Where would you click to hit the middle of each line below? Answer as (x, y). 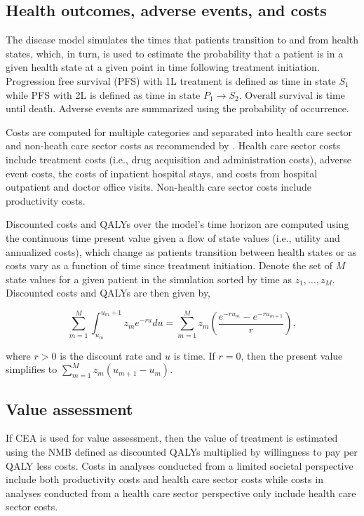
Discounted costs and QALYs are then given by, (108, 293)
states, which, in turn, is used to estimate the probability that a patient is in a (175, 53)
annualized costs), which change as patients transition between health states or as (181, 251)
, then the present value (292, 355)
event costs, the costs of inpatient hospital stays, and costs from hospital (162, 173)
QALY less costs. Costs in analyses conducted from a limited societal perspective (180, 465)
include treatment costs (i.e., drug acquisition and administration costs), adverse (179, 159)
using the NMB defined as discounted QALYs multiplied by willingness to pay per (182, 451)
